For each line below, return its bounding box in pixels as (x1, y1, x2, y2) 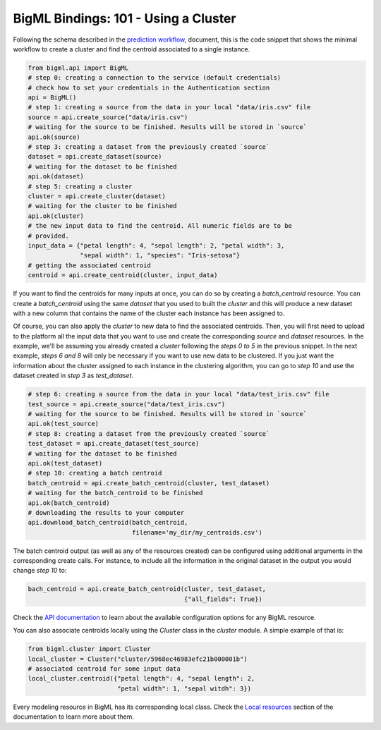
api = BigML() (28, 94, 77, 102)
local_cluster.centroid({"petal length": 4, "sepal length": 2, (28, 674, 255, 683)
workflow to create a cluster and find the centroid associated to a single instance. (13, 44, 250, 53)
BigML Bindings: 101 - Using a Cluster (13, 11, 236, 26)
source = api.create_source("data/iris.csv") (28, 113, 188, 121)
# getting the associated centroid (28, 261, 151, 269)
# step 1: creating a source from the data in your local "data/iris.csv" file (28, 103, 311, 111)
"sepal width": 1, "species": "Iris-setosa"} (80, 251, 241, 260)
